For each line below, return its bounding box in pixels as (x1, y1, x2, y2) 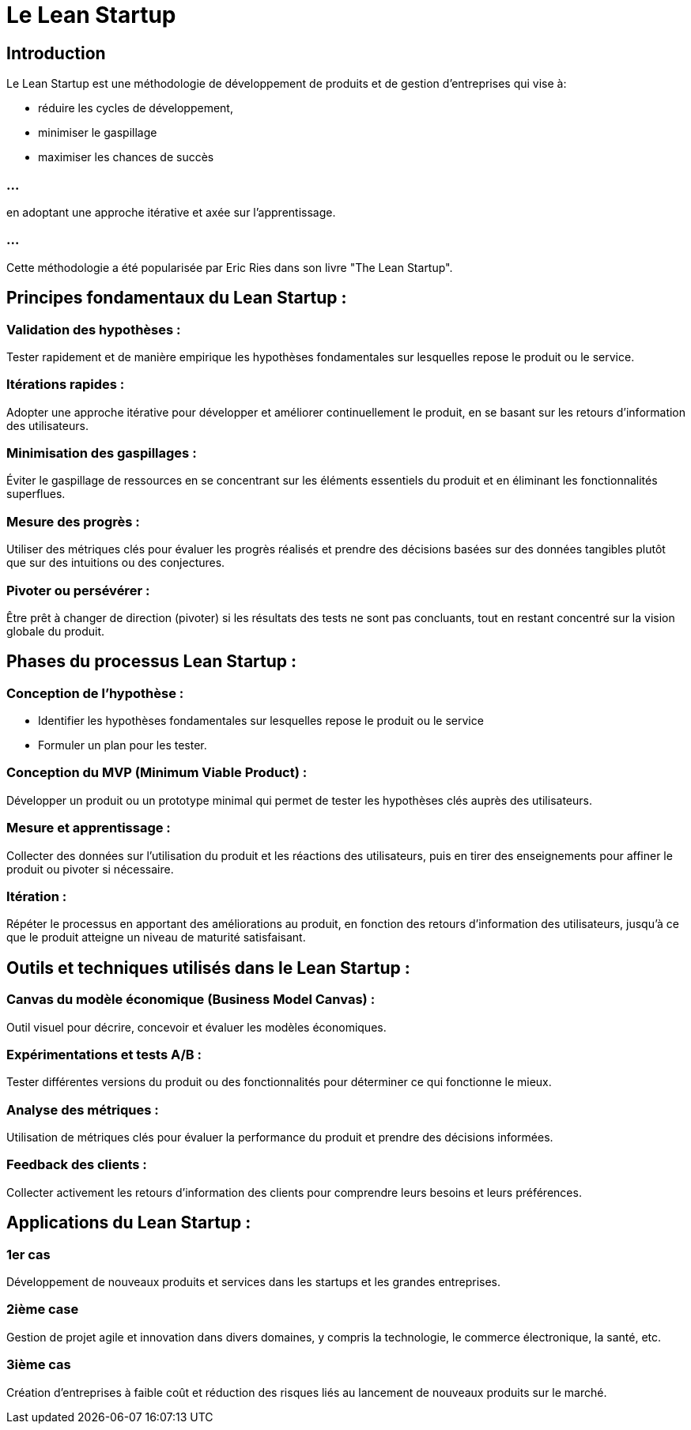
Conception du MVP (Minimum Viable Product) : (6, 764, 308, 781)
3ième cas (6, 1356, 71, 1373)
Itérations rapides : (6, 376, 125, 393)
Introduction (6, 43, 106, 63)
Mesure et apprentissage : (6, 820, 171, 836)
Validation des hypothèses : (6, 321, 181, 338)
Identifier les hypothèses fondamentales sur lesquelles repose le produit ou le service (38, 714, 484, 728)
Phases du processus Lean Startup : (6, 651, 297, 672)
